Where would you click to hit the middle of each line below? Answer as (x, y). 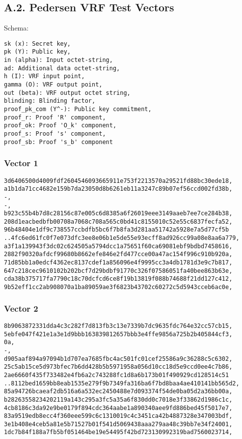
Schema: (16, 28)
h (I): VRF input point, (44, 76)
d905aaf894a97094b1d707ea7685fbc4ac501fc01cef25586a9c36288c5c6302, (118, 359)
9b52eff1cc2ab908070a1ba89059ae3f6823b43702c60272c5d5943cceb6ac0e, (118, 287)
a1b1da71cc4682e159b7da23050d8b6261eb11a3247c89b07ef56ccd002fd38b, (118, 189)
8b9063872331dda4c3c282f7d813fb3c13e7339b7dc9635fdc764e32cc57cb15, (118, 326)
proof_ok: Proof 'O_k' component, (60, 126)
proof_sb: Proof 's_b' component (58, 142)
